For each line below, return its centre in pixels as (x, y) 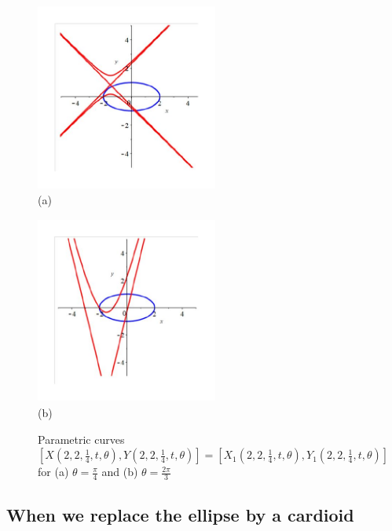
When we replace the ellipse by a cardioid (180, 514)
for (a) (53, 472)
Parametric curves (81, 439)
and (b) (120, 472)
